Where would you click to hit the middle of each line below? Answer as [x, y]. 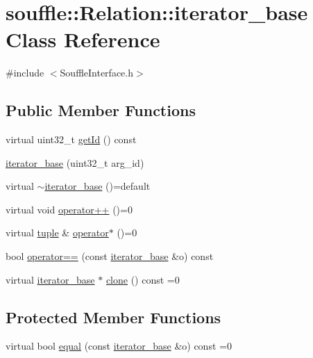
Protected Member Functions [113, 317]
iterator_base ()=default [98, 186]
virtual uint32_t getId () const [71, 139]
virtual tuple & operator [57, 233]
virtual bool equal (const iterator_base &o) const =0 [119, 346]
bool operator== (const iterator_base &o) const [110, 256]
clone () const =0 [143, 279]
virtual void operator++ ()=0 [69, 209]
